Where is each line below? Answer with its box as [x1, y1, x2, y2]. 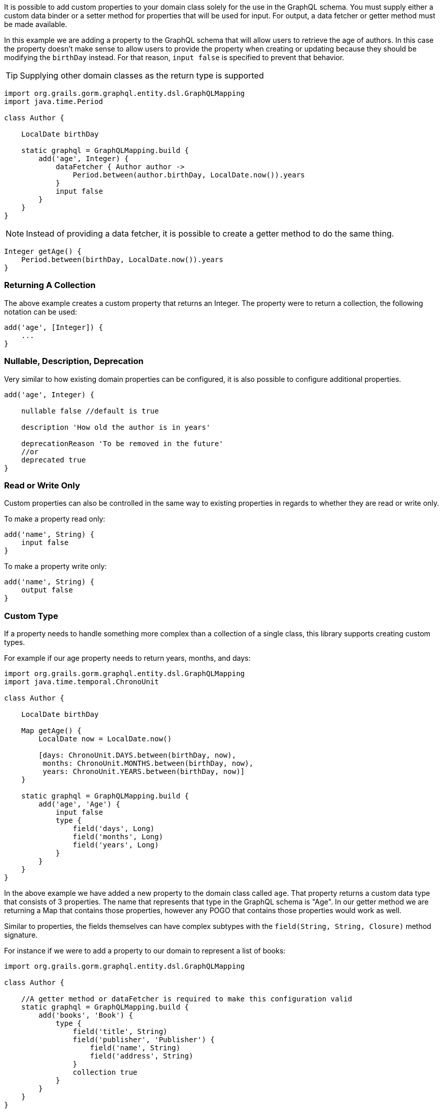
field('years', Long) [72, 841, 159, 849]
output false [21, 586, 73, 594]
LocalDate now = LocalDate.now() [38, 735, 172, 743]
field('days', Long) [72, 824, 155, 833]
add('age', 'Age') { [38, 800, 120, 808]
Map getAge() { [21, 727, 82, 735]
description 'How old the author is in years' [21, 423, 211, 431]
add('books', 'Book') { [38, 1011, 133, 1019]
